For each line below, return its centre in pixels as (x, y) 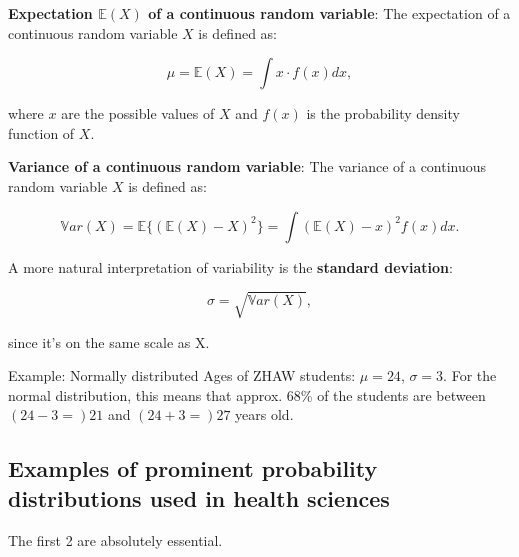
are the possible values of (138, 113)
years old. (264, 414)
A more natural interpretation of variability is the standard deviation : (230, 266)
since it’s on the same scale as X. (109, 341)
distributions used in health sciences (199, 497)
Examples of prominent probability (193, 468)
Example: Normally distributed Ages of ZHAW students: (182, 375)
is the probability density (383, 113)
